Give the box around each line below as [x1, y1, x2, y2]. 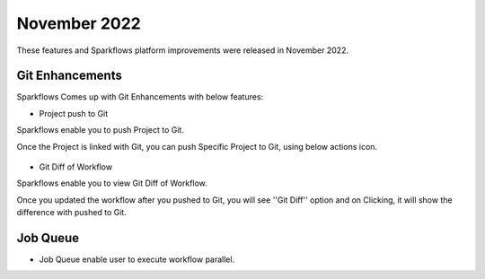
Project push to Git [39, 108, 109, 118]
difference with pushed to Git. [16, 207, 128, 218]
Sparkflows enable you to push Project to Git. [16, 125, 184, 135]
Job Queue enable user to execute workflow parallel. [39, 254, 235, 265]
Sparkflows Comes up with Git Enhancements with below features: [16, 92, 264, 102]
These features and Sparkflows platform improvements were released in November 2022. [16, 45, 349, 56]
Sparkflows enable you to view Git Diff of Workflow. [16, 178, 208, 188]
